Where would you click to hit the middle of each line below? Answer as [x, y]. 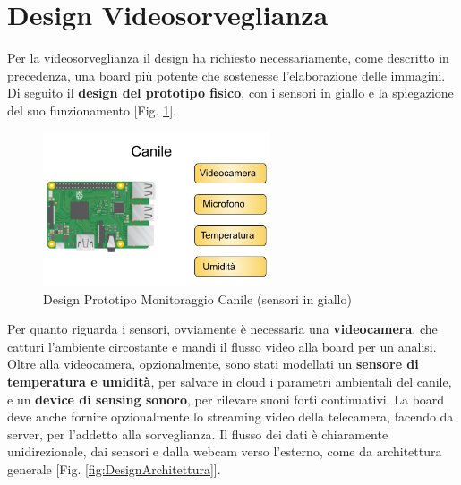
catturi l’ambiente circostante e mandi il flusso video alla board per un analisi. [222, 346]
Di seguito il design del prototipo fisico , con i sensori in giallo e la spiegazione [230, 93]
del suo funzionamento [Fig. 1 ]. [92, 110]
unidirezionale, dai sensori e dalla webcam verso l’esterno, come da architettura [225, 451]
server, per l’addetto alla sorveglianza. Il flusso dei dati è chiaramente [198, 434]
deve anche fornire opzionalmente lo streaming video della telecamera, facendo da [230, 417]
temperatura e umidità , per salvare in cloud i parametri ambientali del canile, [230, 381]
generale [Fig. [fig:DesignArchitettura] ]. [114, 468]
